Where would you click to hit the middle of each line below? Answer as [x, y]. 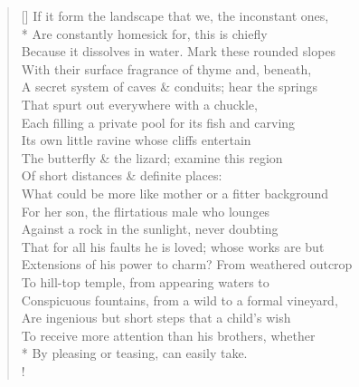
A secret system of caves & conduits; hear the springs [170, 87]
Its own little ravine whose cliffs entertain [136, 140]
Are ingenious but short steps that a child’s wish [156, 318]
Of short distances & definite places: [122, 175]
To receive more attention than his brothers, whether [168, 335]
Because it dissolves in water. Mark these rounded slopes [179, 51]
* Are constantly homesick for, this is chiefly [144, 33]
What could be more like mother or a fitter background [175, 193]
